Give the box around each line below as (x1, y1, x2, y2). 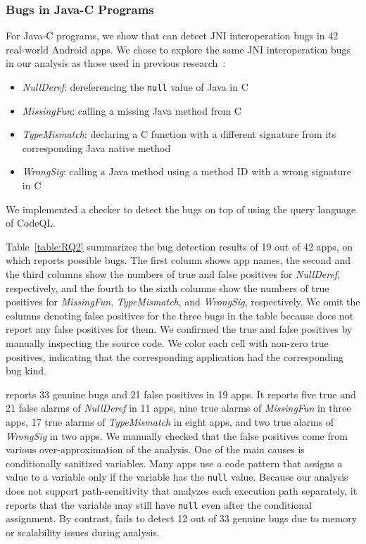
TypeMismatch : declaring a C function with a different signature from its (22, 127, 336, 141)
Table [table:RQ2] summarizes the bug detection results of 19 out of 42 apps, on (6, 239, 353, 253)
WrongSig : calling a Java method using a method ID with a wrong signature (22, 164, 351, 179)
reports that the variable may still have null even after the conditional (6, 497, 312, 512)
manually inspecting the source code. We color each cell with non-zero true (6, 335, 329, 350)
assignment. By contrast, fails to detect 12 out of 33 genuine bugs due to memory (6, 511, 358, 526)
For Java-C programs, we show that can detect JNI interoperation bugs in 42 (6, 28, 339, 43)
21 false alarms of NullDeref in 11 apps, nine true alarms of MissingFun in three (6, 400, 351, 415)
